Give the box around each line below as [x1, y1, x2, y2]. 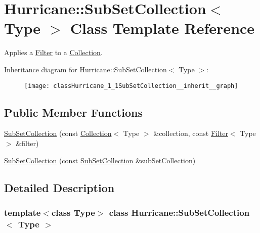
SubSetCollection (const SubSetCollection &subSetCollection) [4, 155, 196, 165]
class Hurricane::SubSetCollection [109, 206, 250, 218]
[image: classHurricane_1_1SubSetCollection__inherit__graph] [24, 82, 238, 89]
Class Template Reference [70, 18, 255, 38]
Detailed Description [4, 179, 115, 195]
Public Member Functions [4, 104, 143, 120]
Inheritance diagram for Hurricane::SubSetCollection [4, 64, 167, 74]
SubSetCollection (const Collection [4, 128, 112, 138]
